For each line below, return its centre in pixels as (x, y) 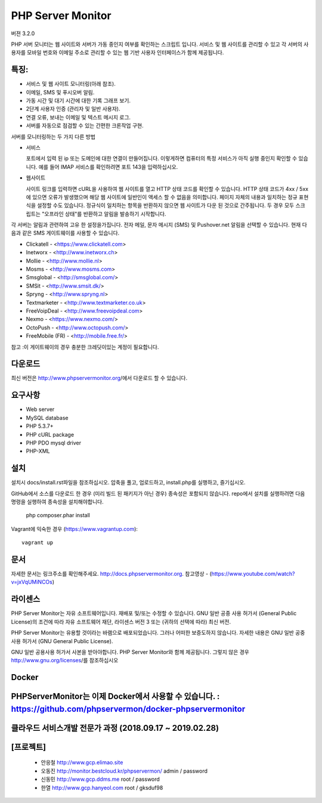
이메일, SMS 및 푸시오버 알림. (60, 92)
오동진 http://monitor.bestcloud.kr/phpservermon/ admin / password (124, 771)
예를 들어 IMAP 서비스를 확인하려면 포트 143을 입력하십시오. (108, 166)
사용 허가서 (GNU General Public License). (62, 641)
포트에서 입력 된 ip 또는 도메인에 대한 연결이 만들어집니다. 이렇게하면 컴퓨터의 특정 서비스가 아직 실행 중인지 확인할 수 (162, 159)
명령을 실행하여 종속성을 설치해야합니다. (57, 502)
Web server (40, 409)
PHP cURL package (50, 434)
